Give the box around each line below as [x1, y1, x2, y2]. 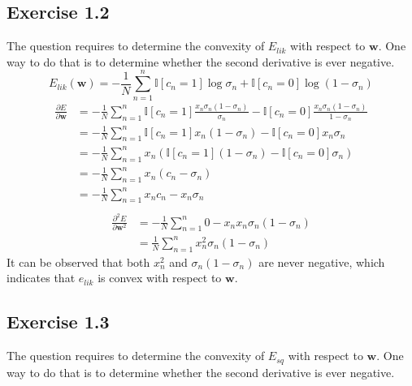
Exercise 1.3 [7, 309, 110, 334]
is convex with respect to [98, 269, 222, 286]
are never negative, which [258, 253, 385, 270]
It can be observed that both [7, 253, 150, 270]
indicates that [7, 269, 76, 286]
